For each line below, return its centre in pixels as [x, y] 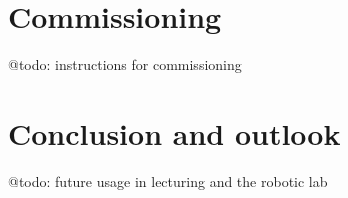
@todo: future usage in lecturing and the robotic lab [168, 180]
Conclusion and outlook [174, 132]
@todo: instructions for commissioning [125, 64]
